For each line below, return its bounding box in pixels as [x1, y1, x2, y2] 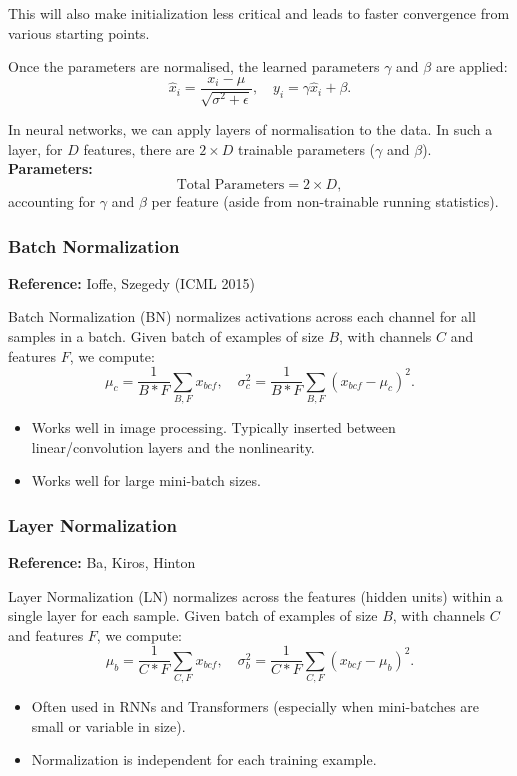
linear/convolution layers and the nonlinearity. [31, 436, 315, 457]
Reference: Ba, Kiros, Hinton [8, 552, 196, 572]
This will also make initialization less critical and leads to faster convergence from [8, 3, 510, 23]
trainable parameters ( [237, 138, 376, 159]
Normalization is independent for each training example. [31, 749, 377, 770]
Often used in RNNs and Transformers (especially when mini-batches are [31, 696, 480, 717]
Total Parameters [176, 178, 285, 193]
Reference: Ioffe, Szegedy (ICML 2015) [8, 272, 255, 293]
